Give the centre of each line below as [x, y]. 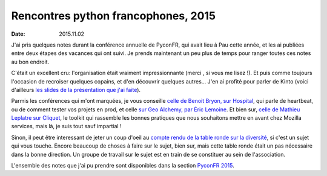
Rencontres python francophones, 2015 [114, 16]
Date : [18, 34]
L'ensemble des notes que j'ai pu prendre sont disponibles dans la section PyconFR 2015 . [123, 166]
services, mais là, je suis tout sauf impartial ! [66, 126]
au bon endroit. [30, 62]
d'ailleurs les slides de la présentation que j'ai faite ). [76, 90]
